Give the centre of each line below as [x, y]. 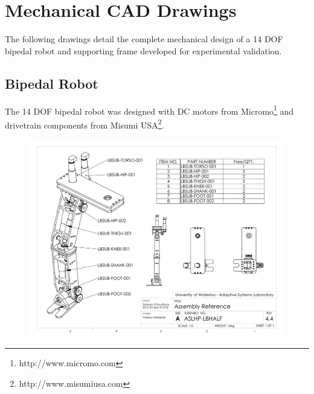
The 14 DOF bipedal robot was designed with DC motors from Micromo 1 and [149, 110]
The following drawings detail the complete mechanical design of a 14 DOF [144, 39]
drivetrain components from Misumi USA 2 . [85, 124]
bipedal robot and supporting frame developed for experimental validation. [143, 50]
